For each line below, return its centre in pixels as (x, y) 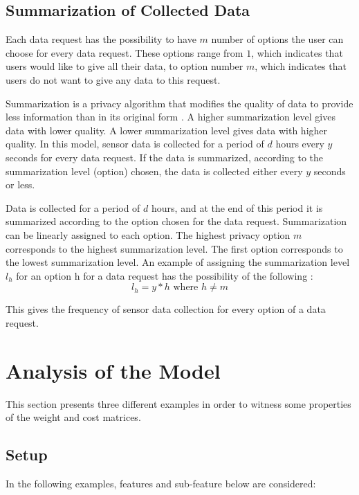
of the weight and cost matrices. (73, 417)
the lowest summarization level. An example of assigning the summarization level (178, 262)
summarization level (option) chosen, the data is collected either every (154, 171)
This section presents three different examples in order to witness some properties (178, 403)
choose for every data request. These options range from (125, 52)
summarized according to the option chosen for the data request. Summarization (176, 221)
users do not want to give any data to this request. (113, 79)
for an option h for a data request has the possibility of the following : (165, 275)
